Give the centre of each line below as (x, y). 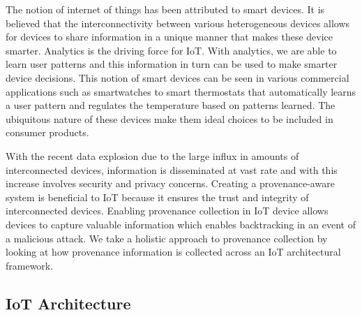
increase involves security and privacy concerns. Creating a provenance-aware (170, 183)
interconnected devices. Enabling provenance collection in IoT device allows (167, 211)
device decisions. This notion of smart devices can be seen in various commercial (178, 77)
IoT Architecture (68, 303)
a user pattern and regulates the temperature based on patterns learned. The (171, 105)
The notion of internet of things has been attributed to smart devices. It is (165, 9)
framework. (30, 265)
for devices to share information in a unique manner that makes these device (169, 37)
